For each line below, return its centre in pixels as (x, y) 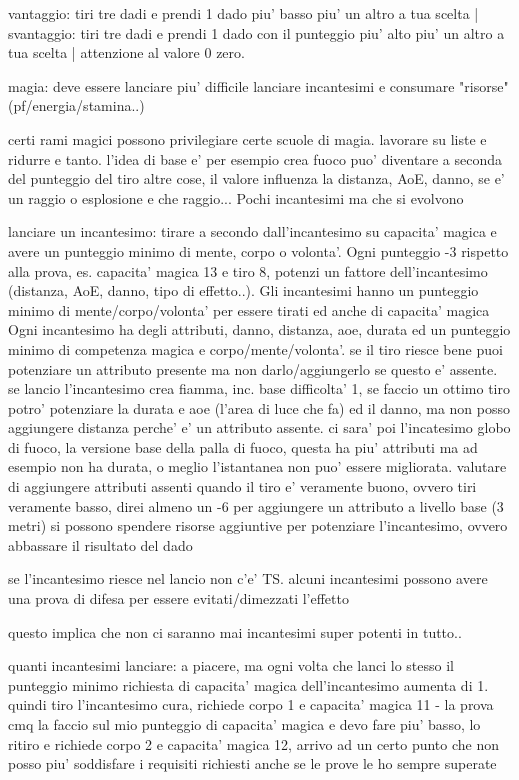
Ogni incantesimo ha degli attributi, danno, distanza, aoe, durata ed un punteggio (259, 329)
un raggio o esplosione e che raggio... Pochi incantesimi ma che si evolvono (236, 197)
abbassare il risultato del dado (100, 544)
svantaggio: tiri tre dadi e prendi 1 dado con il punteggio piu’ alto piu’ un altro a (256, 32)
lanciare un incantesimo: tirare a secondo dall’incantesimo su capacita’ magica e (252, 231)
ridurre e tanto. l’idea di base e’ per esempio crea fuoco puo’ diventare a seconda (255, 158)
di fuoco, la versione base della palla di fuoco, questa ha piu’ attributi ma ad (243, 446)
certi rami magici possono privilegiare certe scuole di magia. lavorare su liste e (247, 138)
